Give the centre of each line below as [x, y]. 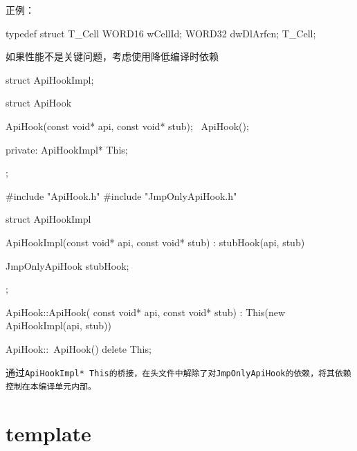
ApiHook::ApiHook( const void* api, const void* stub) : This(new [146, 312]
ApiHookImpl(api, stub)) [58, 325]
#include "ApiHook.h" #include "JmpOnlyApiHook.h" [121, 195]
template [48, 433]
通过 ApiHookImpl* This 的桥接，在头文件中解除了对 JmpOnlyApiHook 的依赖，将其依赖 [178, 372]
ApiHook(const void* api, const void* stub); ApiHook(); [127, 126]
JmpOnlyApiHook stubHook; [67, 265]
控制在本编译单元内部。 [51, 387]
